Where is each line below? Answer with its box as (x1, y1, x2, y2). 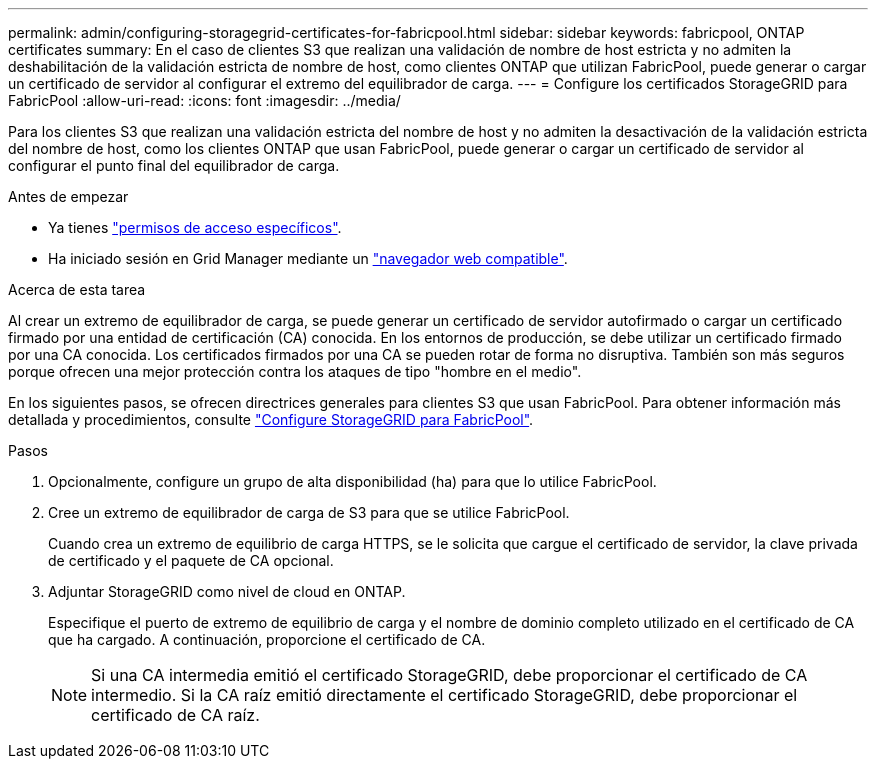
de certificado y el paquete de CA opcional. (48, 552, 334, 569)
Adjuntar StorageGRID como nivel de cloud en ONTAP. (48, 583, 406, 600)
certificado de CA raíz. (91, 705, 260, 725)
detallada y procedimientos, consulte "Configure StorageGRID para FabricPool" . (8, 411, 534, 428)
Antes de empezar (8, 188, 129, 205)
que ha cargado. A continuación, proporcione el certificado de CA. (48, 631, 486, 648)
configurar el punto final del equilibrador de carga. (8, 157, 340, 174)
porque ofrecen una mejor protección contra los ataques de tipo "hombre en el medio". (8, 363, 582, 380)
